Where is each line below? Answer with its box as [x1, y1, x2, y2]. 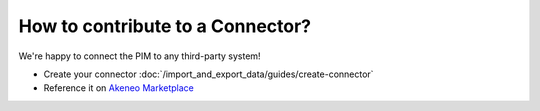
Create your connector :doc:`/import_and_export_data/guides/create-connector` [43, 68, 374, 80]
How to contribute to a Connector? [18, 15, 312, 37]
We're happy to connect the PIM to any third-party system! [18, 50, 261, 62]
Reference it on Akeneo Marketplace [43, 82, 195, 94]
